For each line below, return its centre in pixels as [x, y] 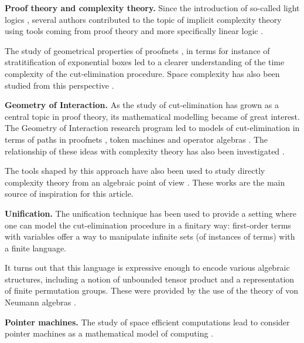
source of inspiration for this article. [69, 194]
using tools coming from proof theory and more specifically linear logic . [134, 31]
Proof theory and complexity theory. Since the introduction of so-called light [152, 8]
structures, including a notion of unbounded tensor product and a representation [150, 279]
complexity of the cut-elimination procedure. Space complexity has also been [142, 73]
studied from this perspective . [59, 85]
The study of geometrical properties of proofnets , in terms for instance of [137, 50]
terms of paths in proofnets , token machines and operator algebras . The [136, 139]
